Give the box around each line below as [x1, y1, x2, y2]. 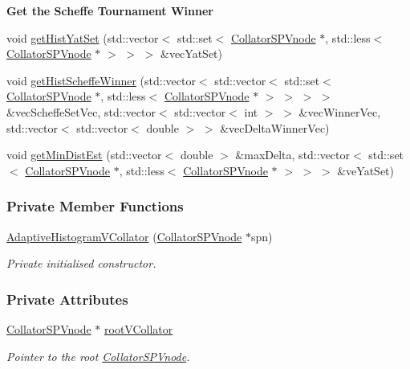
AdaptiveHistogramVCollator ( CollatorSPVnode [6, 228, 242, 244]
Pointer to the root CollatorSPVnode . [6, 347, 190, 364]
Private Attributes [6, 289, 128, 309]
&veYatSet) [337, 162, 395, 178]
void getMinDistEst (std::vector [6, 146, 162, 163]
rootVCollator [104, 320, 173, 337]
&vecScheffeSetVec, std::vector [6, 103, 156, 120]
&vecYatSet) [160, 45, 222, 62]
